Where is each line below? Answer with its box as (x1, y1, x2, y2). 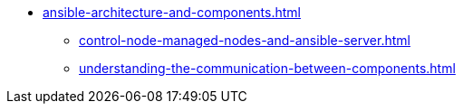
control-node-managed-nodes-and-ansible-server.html (79, 32, 410, 48)
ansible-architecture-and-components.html (43, 5, 301, 20)
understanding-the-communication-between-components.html (79, 60, 456, 76)
